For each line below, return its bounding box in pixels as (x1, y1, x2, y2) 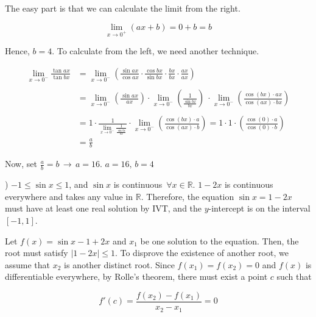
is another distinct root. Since (64, 258, 175, 271)
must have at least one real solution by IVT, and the (5, 202, 202, 215)
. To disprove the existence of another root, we (114, 246, 289, 259)
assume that (5, 258, 51, 271)
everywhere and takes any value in (5, 190, 133, 202)
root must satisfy (5, 246, 68, 259)
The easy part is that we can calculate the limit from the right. (5, 2, 241, 14)
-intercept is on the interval (208, 202, 311, 215)
